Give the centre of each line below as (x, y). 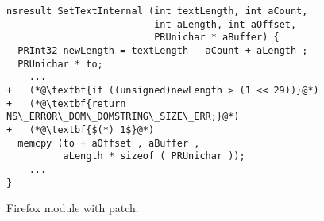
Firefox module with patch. (73, 208)
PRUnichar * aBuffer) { (217, 38)
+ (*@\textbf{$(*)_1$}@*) (81, 130)
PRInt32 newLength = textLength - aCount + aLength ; (163, 50)
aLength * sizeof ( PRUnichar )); (154, 156)
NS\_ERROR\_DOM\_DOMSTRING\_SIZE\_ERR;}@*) (123, 117)
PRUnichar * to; (60, 64)
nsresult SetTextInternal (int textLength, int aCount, (157, 11)
